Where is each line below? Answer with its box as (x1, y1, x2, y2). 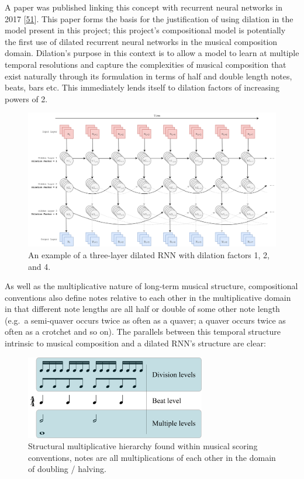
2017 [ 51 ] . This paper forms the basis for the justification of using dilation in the (5, 12, 293, 25)
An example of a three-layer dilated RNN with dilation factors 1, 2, (28, 248, 270, 261)
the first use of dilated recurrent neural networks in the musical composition (5, 35, 278, 47)
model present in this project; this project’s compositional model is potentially (5, 24, 286, 36)
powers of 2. (5, 92, 48, 105)
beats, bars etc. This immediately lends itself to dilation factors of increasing (5, 81, 280, 93)
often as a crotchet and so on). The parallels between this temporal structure (5, 325, 281, 338)
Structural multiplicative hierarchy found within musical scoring (28, 440, 258, 452)
